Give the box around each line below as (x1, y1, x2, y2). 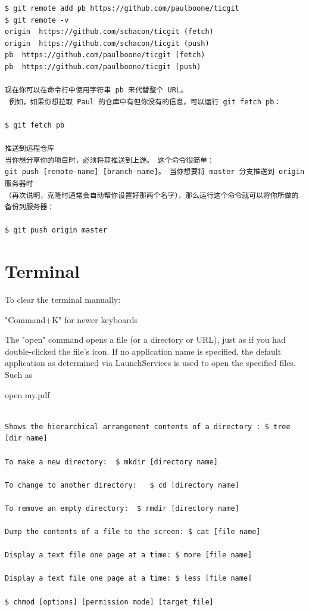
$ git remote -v (5, 15, 69, 24)
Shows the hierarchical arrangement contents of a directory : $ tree (5, 422, 291, 431)
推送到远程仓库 (5, 144, 55, 153)
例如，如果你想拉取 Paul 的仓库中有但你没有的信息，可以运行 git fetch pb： (9, 97, 282, 106)
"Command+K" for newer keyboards (5, 313, 138, 325)
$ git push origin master (5, 226, 107, 235)
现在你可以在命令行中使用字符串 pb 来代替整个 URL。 (5, 86, 188, 95)
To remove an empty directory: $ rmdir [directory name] (5, 504, 239, 513)
